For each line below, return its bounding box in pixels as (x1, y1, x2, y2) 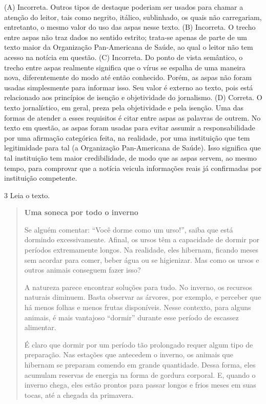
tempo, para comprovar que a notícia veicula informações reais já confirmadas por (4, 162, 262, 173)
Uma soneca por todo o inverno (24, 207, 138, 218)
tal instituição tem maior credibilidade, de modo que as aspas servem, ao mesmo (4, 152, 257, 163)
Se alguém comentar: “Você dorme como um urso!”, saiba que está (24, 224, 233, 235)
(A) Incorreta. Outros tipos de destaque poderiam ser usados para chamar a (4, 2, 243, 12)
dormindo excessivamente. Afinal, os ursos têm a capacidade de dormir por (24, 234, 260, 245)
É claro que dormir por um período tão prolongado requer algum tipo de (24, 339, 253, 350)
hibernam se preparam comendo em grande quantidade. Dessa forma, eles (24, 359, 256, 370)
